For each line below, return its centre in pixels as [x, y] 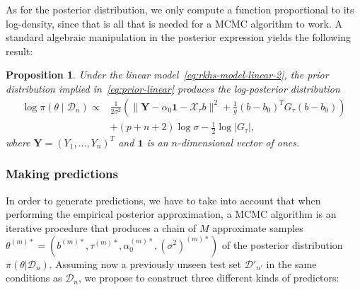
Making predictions [62, 174]
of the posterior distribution [283, 244]
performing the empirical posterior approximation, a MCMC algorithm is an [171, 214]
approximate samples [258, 227]
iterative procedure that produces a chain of [101, 227]
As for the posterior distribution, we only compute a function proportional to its [180, 9]
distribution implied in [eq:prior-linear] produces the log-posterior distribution [173, 88]
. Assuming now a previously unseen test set [145, 263]
